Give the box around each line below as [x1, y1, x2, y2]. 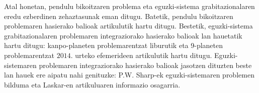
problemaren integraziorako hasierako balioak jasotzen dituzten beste [39, 59, 252, 70]
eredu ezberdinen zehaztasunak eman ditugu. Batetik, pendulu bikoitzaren [4, 10, 233, 21]
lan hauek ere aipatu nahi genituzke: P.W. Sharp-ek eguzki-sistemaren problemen [4, 69, 254, 80]
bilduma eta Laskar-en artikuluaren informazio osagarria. [4, 79, 181, 89]
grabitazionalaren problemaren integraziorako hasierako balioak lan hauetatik [4, 30, 242, 40]
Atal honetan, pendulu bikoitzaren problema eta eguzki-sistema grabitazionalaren [4, 1, 255, 11]
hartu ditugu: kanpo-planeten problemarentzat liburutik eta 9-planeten [4, 40, 223, 50]
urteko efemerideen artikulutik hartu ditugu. [75, 49, 212, 60]
